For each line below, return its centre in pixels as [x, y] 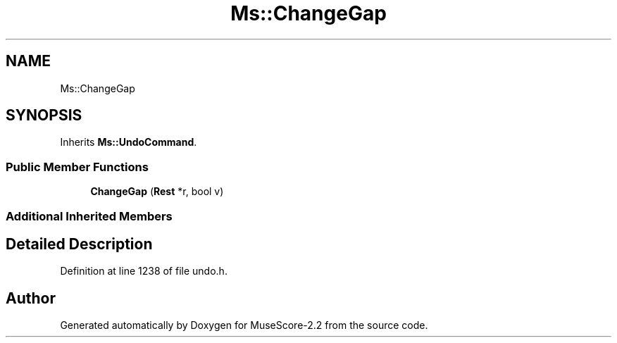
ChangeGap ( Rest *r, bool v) [157, 192]
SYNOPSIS [44, 116]
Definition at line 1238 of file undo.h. [144, 271]
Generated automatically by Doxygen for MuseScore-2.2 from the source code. [244, 325]
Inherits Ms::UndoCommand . [129, 142]
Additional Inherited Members [89, 216]
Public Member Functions [77, 167]
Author [31, 298]
